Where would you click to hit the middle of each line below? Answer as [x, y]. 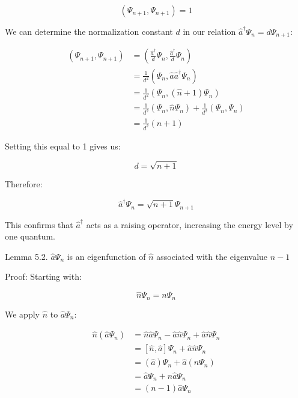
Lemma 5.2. [26, 256]
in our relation [209, 31]
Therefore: [24, 183]
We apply [22, 314]
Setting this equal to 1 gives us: [63, 146]
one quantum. [30, 236]
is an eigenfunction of [106, 256]
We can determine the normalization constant [89, 31]
